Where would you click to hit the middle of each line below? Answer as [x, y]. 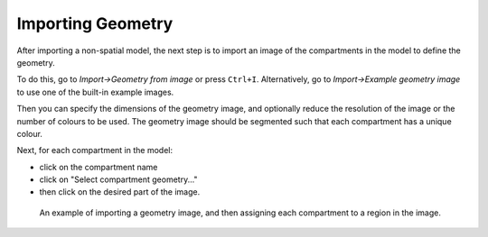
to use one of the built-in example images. [95, 92]
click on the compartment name [99, 167]
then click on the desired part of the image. [120, 192]
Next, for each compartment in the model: [95, 150]
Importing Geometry [95, 23]
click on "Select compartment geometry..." [118, 179]
